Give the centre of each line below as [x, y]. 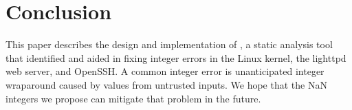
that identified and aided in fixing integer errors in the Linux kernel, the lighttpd [176, 57]
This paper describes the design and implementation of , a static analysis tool [169, 44]
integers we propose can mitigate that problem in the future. [133, 98]
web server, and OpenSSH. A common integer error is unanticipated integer [165, 71]
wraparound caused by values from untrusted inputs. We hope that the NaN [166, 84]
